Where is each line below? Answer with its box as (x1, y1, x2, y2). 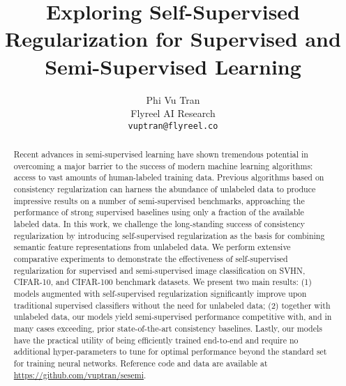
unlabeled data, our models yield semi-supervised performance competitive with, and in (13, 311, 332, 323)
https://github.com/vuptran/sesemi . (13, 369, 146, 380)
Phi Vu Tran (146, 92, 200, 107)
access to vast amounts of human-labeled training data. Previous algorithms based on (13, 171, 324, 183)
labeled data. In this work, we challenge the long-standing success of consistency (13, 218, 306, 230)
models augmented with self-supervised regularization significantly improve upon (13, 288, 307, 300)
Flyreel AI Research (130, 106, 216, 121)
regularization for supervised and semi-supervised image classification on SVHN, (13, 264, 306, 276)
